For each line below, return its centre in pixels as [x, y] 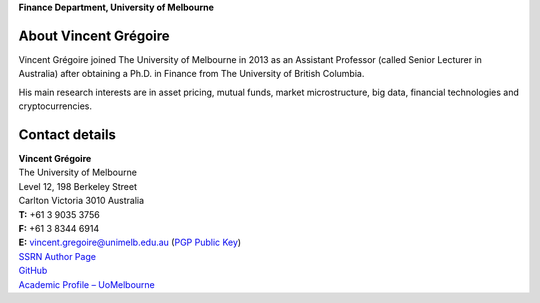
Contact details [67, 134]
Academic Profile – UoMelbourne [86, 284]
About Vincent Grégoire [94, 35]
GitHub [33, 271]
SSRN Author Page [57, 256]
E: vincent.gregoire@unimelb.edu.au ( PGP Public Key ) [130, 242]
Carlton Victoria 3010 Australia [81, 201]
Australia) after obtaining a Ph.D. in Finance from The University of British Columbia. [191, 74]
